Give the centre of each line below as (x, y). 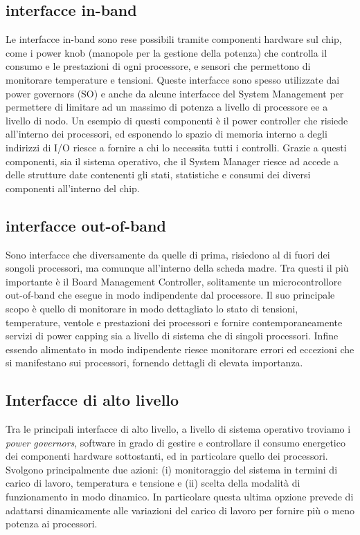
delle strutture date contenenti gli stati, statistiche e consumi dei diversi (158, 175)
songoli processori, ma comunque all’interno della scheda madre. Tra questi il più (177, 268)
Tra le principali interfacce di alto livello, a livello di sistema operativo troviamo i (178, 429)
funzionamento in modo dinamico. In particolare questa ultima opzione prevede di (180, 497)
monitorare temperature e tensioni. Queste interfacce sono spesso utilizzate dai (173, 79)
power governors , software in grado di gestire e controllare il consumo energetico (175, 442)
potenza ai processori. (52, 524)
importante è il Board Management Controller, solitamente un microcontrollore (174, 281)
